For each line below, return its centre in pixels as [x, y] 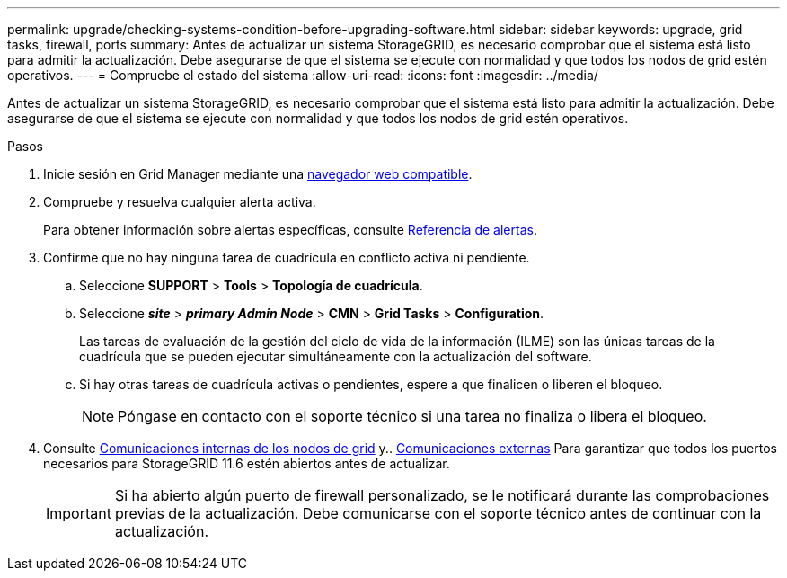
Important [79, 513]
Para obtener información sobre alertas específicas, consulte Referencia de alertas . [290, 230]
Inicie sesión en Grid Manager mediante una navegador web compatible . [258, 174]
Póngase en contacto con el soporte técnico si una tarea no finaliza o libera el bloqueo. [412, 416]
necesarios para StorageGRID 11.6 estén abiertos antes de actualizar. [247, 463]
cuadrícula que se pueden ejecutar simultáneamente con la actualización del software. [336, 356]
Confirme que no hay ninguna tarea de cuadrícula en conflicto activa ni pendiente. [287, 258]
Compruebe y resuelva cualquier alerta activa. [180, 202]
